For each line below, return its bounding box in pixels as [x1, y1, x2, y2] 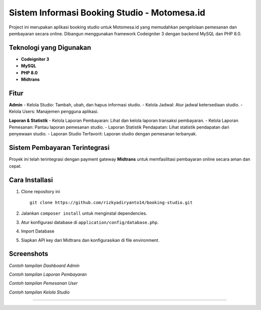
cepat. [9, 163, 22, 169]
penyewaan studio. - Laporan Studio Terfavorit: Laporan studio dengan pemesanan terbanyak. [9, 131, 197, 137]
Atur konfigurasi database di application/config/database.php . [21, 219, 159, 225]
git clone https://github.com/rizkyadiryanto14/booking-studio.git [29, 200, 193, 206]
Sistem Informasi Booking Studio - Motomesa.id [9, 7, 205, 18]
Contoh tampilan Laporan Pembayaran [9, 271, 87, 277]
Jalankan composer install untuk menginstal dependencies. [21, 210, 147, 216]
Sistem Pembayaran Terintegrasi [9, 144, 110, 152]
